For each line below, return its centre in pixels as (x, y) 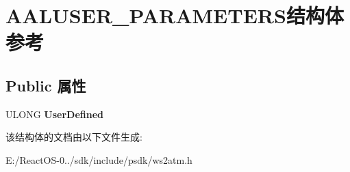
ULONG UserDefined (54, 114)
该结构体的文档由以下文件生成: (74, 137)
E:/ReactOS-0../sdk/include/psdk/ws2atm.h (99, 159)
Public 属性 (46, 85)
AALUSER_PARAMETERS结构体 (175, 15)
